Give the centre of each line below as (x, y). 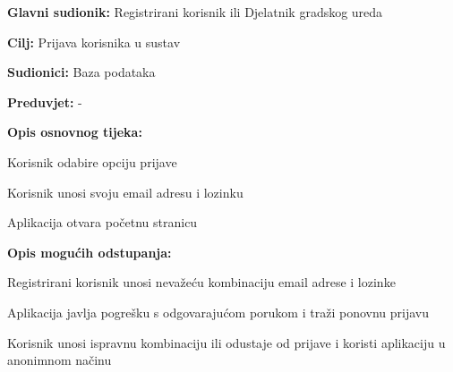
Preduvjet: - (45, 101)
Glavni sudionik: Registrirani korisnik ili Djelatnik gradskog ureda (195, 12)
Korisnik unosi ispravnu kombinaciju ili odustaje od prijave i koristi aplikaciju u (226, 342)
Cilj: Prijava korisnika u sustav (94, 42)
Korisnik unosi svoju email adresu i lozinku (125, 192)
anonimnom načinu (60, 360)
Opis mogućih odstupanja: (90, 252)
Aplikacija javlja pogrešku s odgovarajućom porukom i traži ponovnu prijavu (218, 312)
